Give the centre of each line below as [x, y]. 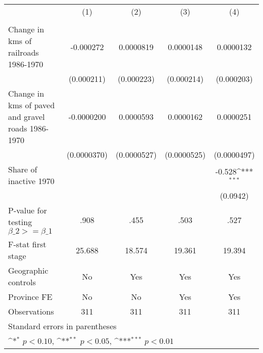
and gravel [27, 117]
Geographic [28, 270]
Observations [31, 311]
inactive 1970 [31, 181]
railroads [24, 52]
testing [20, 222]
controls [22, 282]
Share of [23, 169]
